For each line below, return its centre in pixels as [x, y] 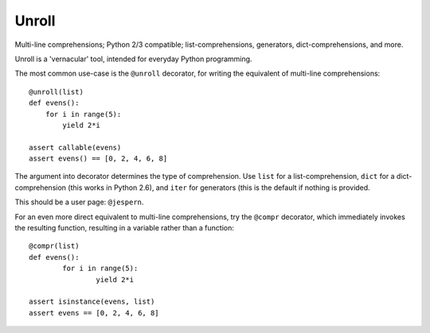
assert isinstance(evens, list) [92, 302]
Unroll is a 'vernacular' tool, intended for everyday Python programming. [133, 59]
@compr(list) [54, 246]
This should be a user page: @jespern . [79, 202]
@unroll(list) [56, 92]
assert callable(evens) [75, 147]
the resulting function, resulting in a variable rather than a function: [125, 228]
